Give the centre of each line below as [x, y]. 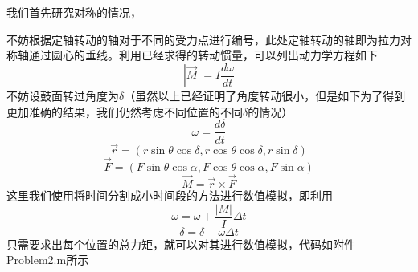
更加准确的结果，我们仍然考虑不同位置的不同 [125, 111]
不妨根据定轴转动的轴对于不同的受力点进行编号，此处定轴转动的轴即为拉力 [203, 39]
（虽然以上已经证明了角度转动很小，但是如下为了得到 [265, 96]
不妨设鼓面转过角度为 [63, 96]
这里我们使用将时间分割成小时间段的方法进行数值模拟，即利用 [170, 195]
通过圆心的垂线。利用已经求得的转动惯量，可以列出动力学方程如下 [203, 55]
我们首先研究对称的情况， [74, 12]
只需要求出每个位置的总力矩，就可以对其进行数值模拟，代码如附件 [181, 244]
